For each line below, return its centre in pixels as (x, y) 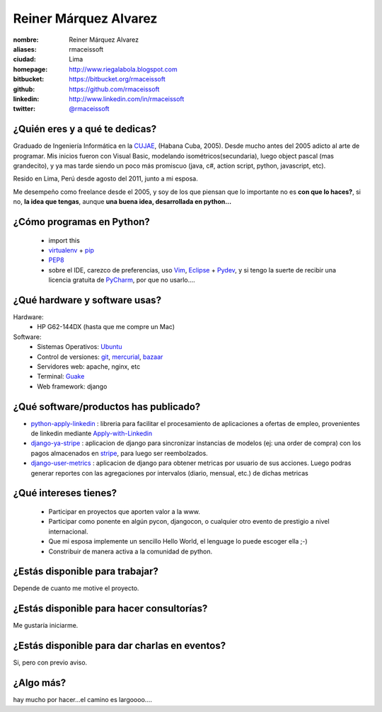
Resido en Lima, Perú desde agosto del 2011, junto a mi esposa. (105, 179)
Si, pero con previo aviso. (50, 662)
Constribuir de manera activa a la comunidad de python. (130, 551)
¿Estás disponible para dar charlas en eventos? (120, 646)
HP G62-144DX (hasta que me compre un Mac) (106, 327)
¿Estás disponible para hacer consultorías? (110, 609)
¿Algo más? (40, 683)
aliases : (25, 49)
